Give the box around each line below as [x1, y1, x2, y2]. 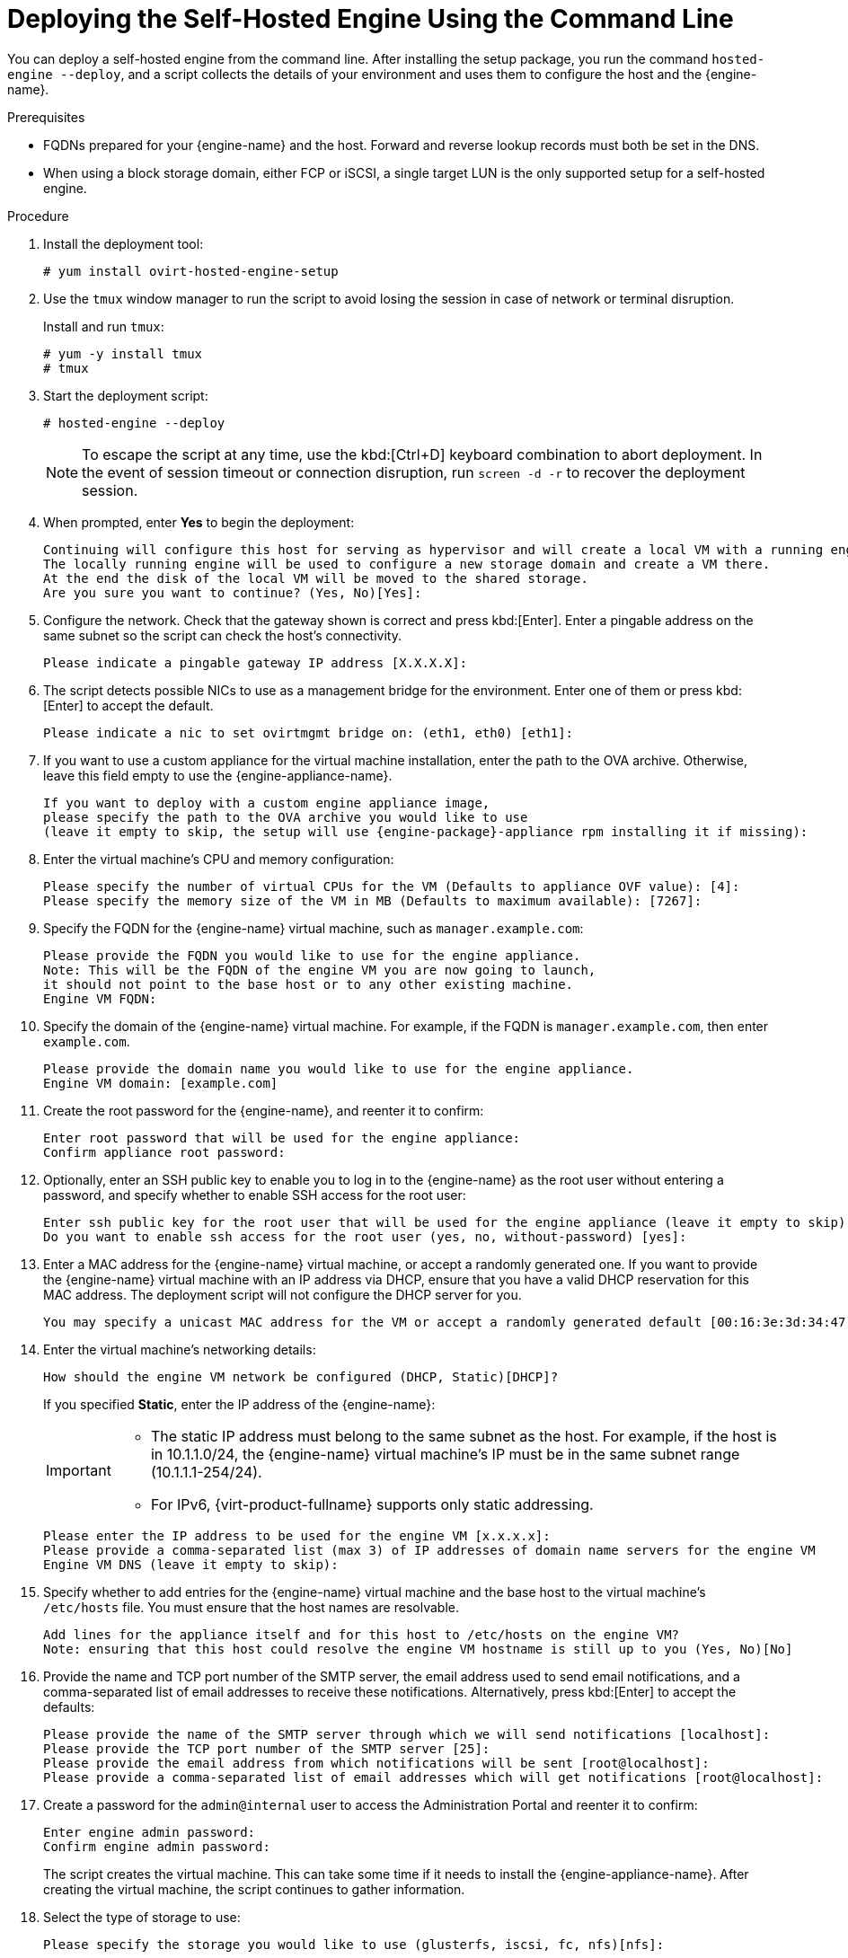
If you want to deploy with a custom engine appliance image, [43, 795, 490, 810]
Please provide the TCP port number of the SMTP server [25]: [43, 1741, 490, 1756]
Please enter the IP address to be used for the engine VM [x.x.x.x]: [43, 1528, 551, 1543]
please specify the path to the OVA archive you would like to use [43, 809, 528, 825]
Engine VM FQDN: [43, 991, 157, 1006]
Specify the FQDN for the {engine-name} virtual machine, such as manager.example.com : [43, 920, 584, 936]
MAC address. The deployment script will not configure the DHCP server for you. [43, 1286, 522, 1302]
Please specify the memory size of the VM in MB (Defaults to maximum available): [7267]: [43, 893, 702, 908]
